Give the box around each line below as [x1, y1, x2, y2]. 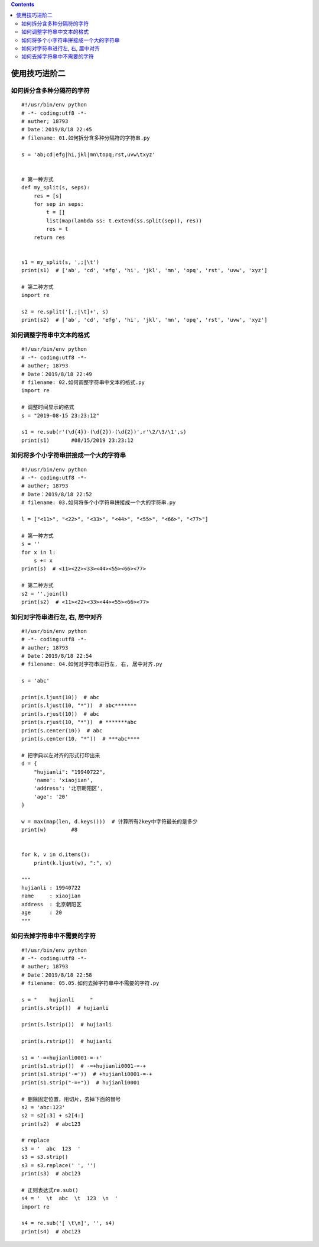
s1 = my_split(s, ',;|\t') [21, 259, 100, 266]
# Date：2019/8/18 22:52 [21, 491, 93, 497]
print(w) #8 [21, 826, 78, 834]
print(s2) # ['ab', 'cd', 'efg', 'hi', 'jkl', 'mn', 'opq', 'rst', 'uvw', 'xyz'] [21, 316, 268, 324]
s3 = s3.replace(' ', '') [21, 1162, 97, 1168]
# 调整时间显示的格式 [21, 404, 74, 411]
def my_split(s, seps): [21, 184, 90, 191]
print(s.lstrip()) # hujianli [21, 1021, 112, 1028]
